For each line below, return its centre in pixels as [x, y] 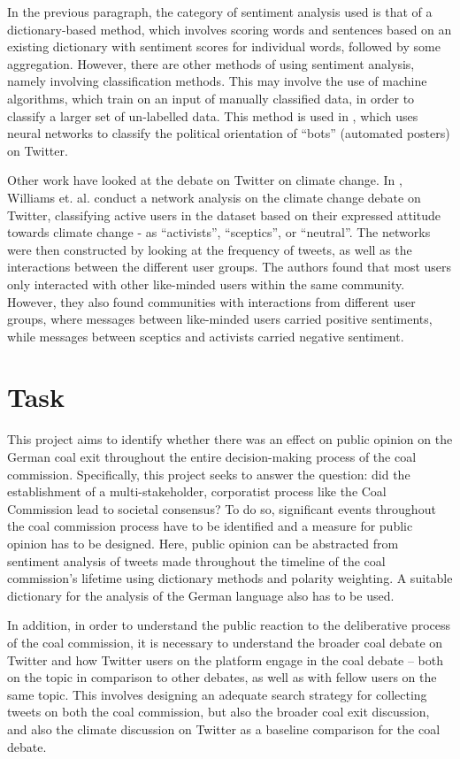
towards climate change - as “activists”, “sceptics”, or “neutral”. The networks [219, 232]
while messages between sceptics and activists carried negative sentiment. [206, 336]
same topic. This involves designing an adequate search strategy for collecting [217, 694]
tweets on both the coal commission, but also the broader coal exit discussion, [218, 712]
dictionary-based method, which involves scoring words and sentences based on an [230, 29]
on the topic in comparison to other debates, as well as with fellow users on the [222, 677]
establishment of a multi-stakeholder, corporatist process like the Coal [197, 491]
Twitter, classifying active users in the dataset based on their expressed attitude [224, 215]
